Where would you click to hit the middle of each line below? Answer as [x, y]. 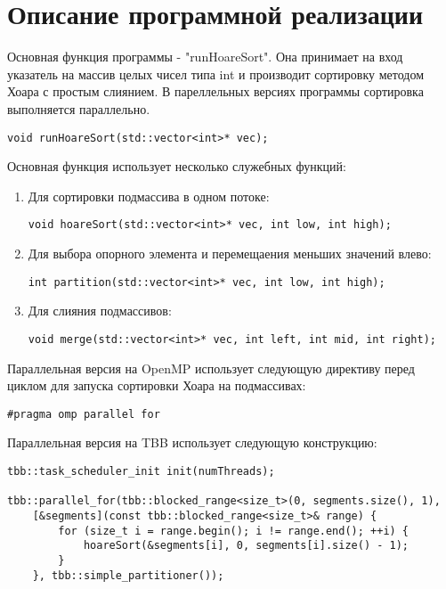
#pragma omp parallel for [84, 414]
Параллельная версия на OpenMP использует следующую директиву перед [211, 368]
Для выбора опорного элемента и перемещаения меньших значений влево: [230, 253]
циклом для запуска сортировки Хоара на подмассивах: [157, 385]
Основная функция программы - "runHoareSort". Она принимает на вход [205, 57]
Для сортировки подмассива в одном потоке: [149, 196]
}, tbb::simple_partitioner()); [128, 575]
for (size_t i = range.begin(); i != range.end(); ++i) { [234, 531]
